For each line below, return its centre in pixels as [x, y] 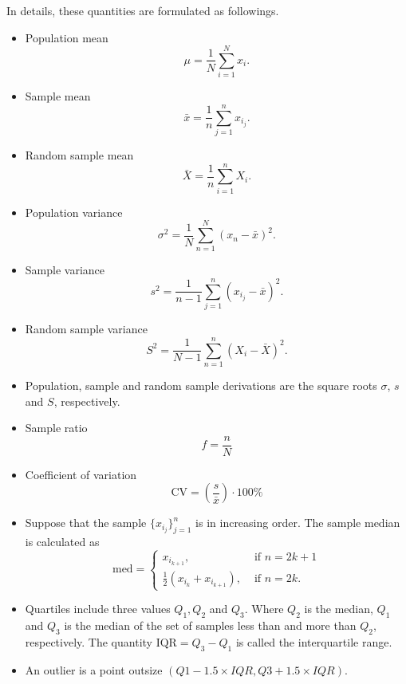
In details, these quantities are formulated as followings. [143, 10]
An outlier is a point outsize [94, 669]
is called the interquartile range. [314, 641]
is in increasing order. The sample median [298, 523]
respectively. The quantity [89, 641]
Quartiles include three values [98, 609]
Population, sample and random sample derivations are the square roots [201, 385]
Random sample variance [86, 329]
